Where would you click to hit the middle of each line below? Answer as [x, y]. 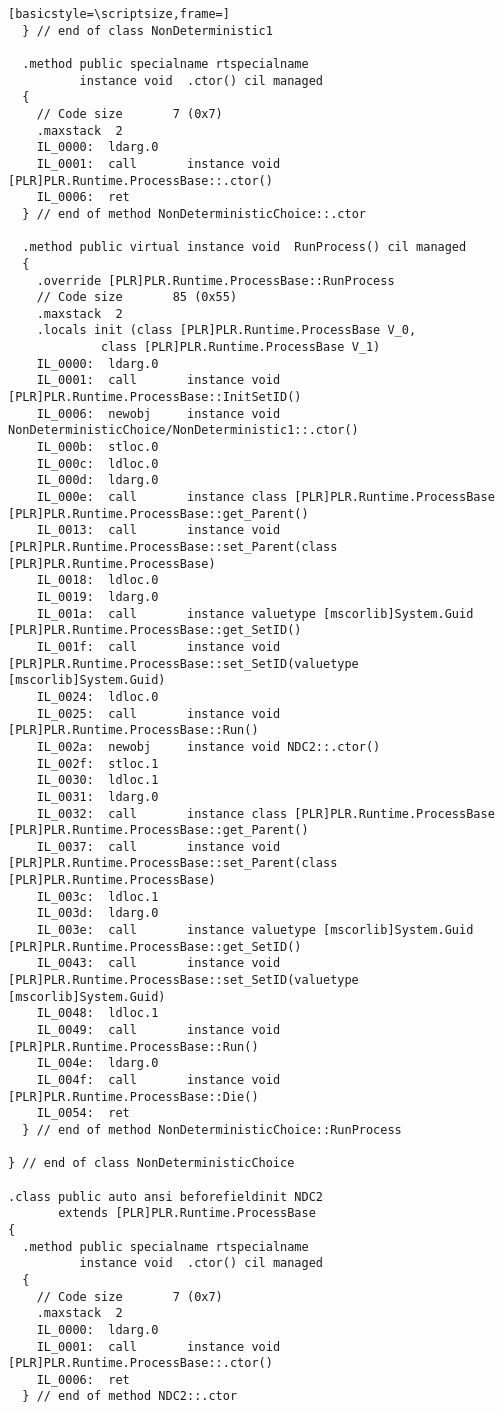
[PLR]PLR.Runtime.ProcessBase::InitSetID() [155, 397]
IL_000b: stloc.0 [97, 447]
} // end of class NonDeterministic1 [147, 30]
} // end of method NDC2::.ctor [130, 1396]
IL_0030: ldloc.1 [97, 780]
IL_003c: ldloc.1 [97, 896]
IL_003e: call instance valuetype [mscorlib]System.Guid [255, 930]
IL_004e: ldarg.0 [97, 1063]
